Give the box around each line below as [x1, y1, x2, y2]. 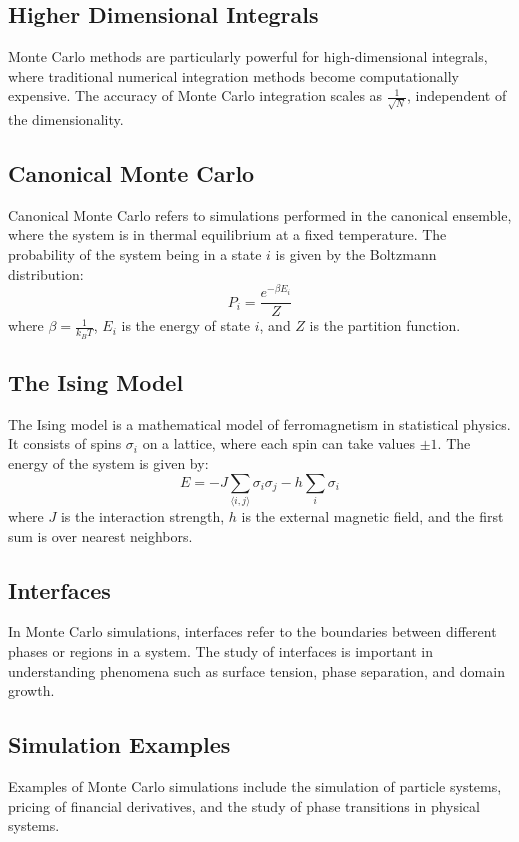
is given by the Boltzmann [275, 244, 437, 265]
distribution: [8, 263, 84, 284]
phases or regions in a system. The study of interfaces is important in [8, 640, 434, 661]
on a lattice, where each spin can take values [142, 433, 416, 454]
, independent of [407, 85, 507, 106]
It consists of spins [8, 433, 122, 454]
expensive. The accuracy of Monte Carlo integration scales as [8, 85, 383, 106]
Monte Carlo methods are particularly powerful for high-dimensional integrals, [8, 46, 488, 67]
